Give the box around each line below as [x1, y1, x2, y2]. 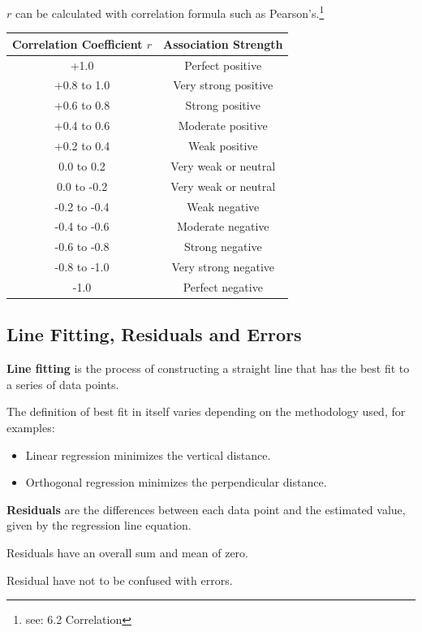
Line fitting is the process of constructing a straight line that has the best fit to [6, 360, 410, 377]
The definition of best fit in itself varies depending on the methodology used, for [6, 403, 406, 420]
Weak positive [187, 136, 258, 154]
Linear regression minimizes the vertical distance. [25, 446, 271, 463]
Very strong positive [173, 76, 273, 93]
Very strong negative [171, 258, 275, 275]
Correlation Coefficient [12, 35, 143, 52]
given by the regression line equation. [6, 517, 192, 534]
